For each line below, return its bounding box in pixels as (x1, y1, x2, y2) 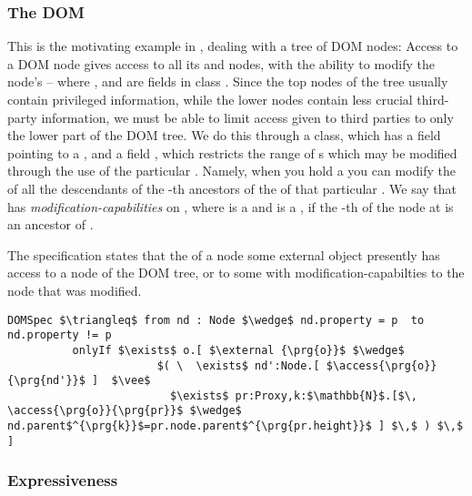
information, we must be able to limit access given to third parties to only (41, 107, 454, 127)
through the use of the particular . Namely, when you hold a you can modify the (7, 161, 456, 180)
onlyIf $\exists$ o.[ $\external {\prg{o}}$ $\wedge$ (72, 343, 405, 357)
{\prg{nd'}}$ (7, 374, 85, 388)
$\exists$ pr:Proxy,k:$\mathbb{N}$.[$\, (169, 389, 418, 402)
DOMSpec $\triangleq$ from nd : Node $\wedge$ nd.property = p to (7, 313, 425, 327)
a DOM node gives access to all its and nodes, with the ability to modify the (7, 54, 435, 73)
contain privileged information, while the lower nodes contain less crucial (7, 90, 413, 108)
